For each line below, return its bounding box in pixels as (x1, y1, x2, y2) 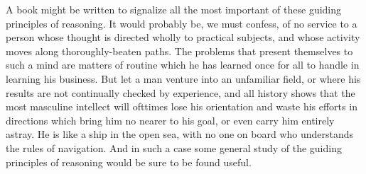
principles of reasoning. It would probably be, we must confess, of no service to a (6, 16, 357, 30)
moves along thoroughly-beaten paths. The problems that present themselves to (6, 43, 353, 58)
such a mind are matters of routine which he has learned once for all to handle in (6, 57, 360, 72)
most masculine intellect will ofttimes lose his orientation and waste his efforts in (6, 99, 357, 114)
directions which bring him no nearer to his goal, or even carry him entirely (6, 112, 335, 127)
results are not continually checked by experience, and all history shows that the (6, 85, 355, 100)
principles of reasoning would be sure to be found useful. (6, 154, 252, 169)
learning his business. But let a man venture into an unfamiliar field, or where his (6, 71, 361, 86)
